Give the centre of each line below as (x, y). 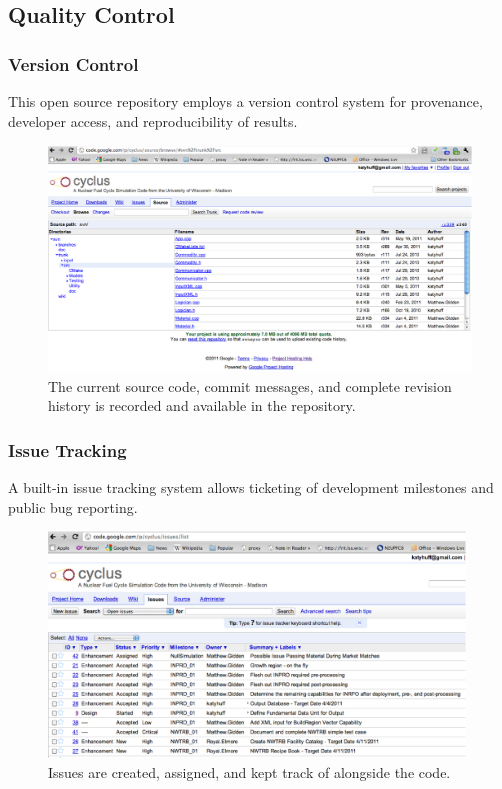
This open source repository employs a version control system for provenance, (245, 101)
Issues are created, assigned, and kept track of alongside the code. (249, 771)
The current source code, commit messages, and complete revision (250, 385)
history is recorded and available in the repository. (202, 405)
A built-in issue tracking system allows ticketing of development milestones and (251, 486)
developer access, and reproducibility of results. (153, 120)
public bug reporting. (73, 506)
